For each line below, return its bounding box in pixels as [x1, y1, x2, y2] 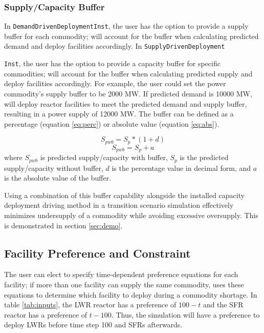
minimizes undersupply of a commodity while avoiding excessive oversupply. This [4, 210, 258, 221]
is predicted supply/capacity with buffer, [40, 152, 168, 163]
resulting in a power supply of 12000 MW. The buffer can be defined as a [4, 108, 234, 119]
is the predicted [180, 152, 229, 163]
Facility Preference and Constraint [4, 245, 191, 261]
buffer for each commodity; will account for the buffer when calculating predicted [4, 30, 259, 41]
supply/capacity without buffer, [4, 162, 103, 173]
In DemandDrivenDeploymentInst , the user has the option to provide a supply [4, 21, 249, 31]
